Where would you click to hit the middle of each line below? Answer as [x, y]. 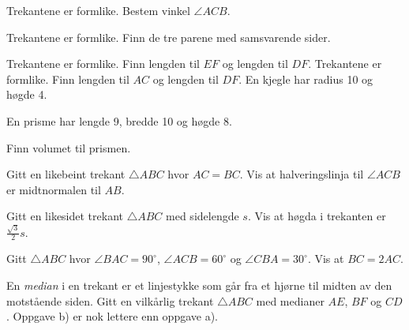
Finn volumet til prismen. [69, 147]
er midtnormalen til [54, 189]
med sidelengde [203, 216]
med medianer [290, 300]
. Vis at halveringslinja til [302, 174]
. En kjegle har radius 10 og [306, 79]
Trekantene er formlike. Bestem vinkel [98, 10]
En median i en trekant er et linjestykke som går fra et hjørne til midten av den [199, 285]
